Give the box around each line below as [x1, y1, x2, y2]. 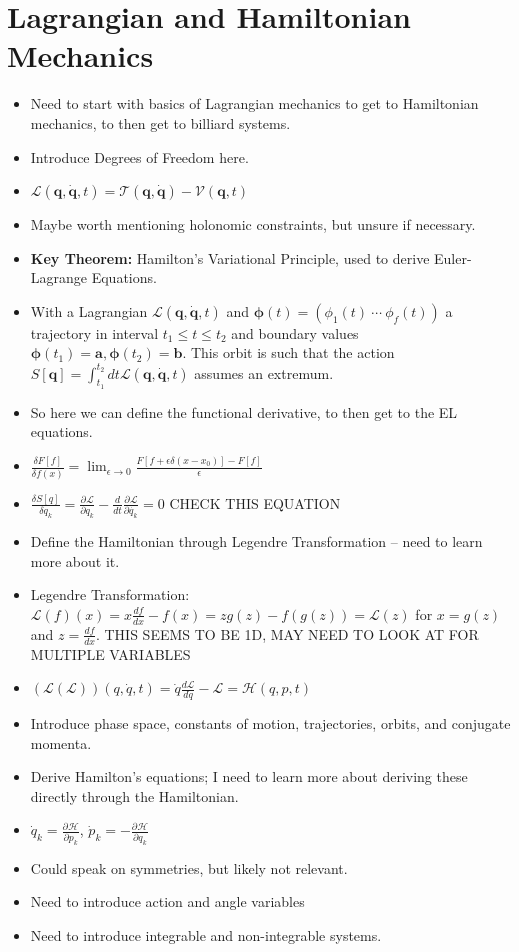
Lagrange [30, 267, 88, 288]
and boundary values [231, 322, 359, 343]
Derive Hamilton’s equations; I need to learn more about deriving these [30, 766, 468, 787]
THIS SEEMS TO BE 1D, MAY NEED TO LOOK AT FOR [104, 623, 479, 644]
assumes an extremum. [194, 362, 334, 383]
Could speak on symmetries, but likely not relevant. [30, 857, 348, 878]
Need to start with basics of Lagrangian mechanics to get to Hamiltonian [30, 93, 479, 114]
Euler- [434, 247, 472, 268]
